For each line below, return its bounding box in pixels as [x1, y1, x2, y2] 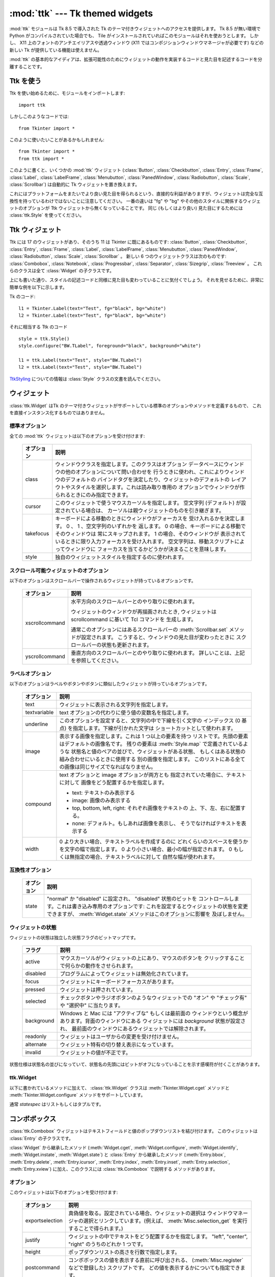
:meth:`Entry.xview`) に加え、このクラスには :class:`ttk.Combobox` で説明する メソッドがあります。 [9, 1166, 218, 1172]
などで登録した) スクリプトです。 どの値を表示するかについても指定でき [68, 1264, 240, 1271]
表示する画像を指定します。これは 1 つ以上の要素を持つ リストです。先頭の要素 [59, 732, 249, 740]
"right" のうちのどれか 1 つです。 [68, 1240, 146, 1247]
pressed [25, 986, 45, 993]
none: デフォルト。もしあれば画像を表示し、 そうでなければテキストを [72, 820, 241, 827]
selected [25, 998, 46, 1005]
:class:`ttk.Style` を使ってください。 [9, 212, 85, 218]
